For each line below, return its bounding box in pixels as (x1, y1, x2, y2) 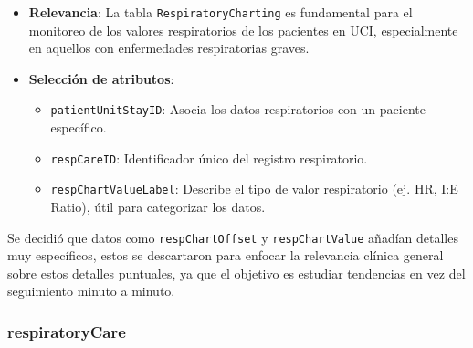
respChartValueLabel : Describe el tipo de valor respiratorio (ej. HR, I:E (50, 179, 458, 198)
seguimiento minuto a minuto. (7, 281, 175, 301)
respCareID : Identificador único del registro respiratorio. (50, 148, 368, 167)
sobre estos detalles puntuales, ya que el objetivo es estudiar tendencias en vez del (7, 263, 466, 282)
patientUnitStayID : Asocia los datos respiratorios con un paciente (50, 100, 426, 119)
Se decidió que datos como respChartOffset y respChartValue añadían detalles (7, 227, 458, 247)
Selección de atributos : (28, 69, 174, 88)
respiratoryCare (7, 320, 126, 343)
